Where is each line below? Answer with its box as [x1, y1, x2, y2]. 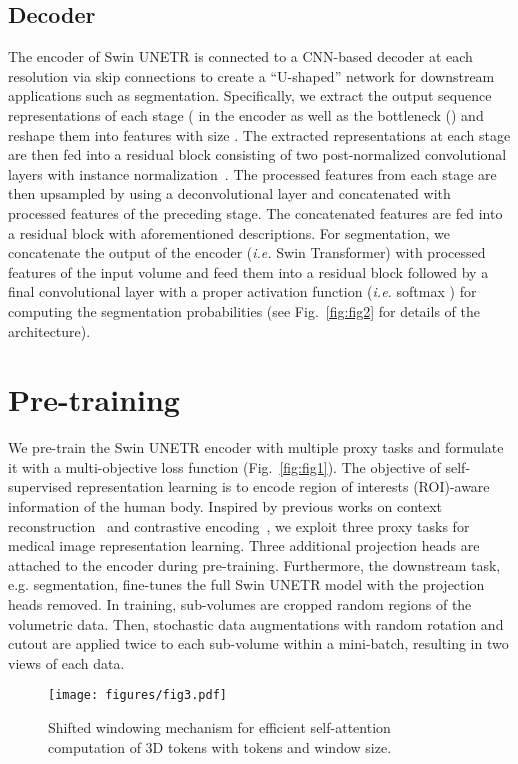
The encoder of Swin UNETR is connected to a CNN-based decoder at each [8, 46, 473, 67]
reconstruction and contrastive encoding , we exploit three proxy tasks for [8, 515, 470, 536]
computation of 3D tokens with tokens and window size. [48, 736, 392, 757]
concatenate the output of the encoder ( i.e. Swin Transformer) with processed [8, 242, 486, 263]
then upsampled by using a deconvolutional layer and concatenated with [8, 183, 451, 204]
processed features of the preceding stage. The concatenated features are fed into [8, 202, 503, 223]
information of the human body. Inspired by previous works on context [8, 496, 443, 517]
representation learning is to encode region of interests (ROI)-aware [76, 476, 490, 497]
